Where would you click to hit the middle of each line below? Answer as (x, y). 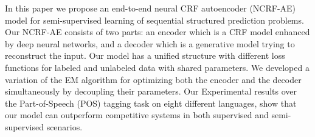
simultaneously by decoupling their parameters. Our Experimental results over (151, 91)
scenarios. (64, 126)
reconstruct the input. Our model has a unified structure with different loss (145, 55)
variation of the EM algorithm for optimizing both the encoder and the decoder (153, 79)
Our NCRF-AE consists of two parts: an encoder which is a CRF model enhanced (157, 32)
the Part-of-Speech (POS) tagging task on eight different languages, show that (151, 103)
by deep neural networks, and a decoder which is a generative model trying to (150, 43)
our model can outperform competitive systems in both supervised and (137, 115)
